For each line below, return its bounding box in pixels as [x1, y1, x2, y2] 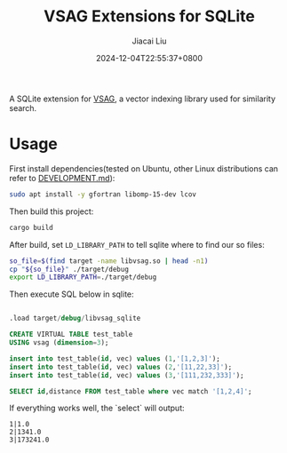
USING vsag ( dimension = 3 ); [9, 338, 109, 347]
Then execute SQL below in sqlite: [9, 289, 135, 299]
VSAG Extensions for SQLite [43, 6, 256, 27]
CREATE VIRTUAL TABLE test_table [9, 330, 133, 339]
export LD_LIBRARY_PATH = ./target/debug [9, 273, 157, 282]
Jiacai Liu [132, 36, 167, 46]
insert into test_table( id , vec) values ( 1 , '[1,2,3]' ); [9, 354, 220, 363]
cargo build [9, 223, 53, 232]
